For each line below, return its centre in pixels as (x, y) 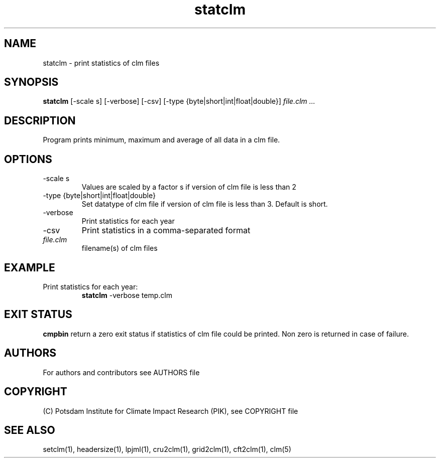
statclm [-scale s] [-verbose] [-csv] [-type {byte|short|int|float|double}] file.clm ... (179, 101)
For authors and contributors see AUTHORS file (121, 372)
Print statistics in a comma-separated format (166, 230)
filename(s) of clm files (120, 248)
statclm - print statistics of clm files (101, 63)
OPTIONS (28, 159)
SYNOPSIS (31, 82)
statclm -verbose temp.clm (127, 295)
